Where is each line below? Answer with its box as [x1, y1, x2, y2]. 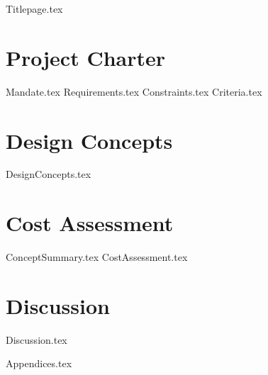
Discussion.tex [6, 332, 67, 347]
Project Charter [6, 43, 166, 72]
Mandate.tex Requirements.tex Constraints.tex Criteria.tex [6, 84, 262, 99]
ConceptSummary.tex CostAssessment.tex [6, 250, 188, 264]
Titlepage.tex [6, 1, 63, 16]
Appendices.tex [6, 356, 72, 371]
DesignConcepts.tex [6, 167, 91, 181]
